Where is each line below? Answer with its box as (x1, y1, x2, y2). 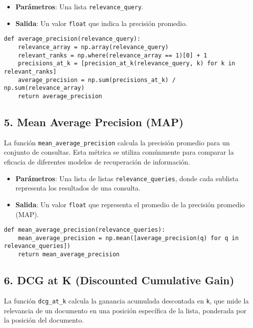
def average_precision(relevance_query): (4, 35, 141, 43)
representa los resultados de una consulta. (15, 183, 141, 193)
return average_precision (18, 92, 102, 100)
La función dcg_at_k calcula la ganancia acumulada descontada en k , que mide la (4, 295, 249, 305)
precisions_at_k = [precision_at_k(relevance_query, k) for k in (18, 60, 235, 67)
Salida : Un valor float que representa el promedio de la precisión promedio (15, 199, 245, 209)
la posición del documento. (4, 315, 84, 325)
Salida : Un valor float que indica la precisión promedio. (15, 18, 187, 28)
